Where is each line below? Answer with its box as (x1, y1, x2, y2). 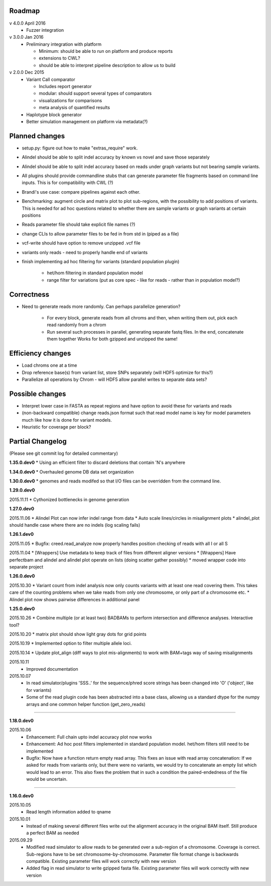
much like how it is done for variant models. (22, 417, 112, 423)
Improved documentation (26, 666, 79, 672)
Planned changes (9, 131, 65, 140)
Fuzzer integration (26, 27, 64, 33)
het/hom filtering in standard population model (47, 270, 143, 276)
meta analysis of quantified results (39, 105, 110, 111)
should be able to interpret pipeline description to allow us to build (39, 62, 176, 68)
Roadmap (9, 7, 40, 15)
